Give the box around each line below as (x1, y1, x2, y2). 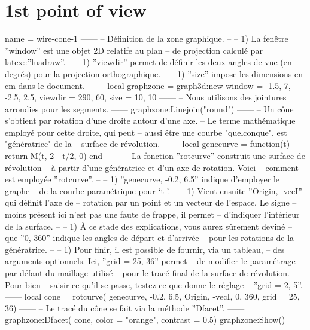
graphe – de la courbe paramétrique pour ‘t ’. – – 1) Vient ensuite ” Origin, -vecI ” (5, 184, 302, 197)
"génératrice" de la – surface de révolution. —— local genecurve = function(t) (5, 137, 290, 150)
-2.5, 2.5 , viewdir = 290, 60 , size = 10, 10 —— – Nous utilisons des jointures (5, 91, 287, 103)
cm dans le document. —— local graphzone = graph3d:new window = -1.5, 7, (5, 79, 291, 91)
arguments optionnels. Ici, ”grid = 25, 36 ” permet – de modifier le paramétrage (5, 255, 296, 267)
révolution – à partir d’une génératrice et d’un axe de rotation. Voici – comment (5, 161, 299, 173)
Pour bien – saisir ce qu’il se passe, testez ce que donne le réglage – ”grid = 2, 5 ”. (5, 278, 303, 291)
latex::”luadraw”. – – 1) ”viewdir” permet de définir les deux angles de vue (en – (5, 56, 299, 68)
